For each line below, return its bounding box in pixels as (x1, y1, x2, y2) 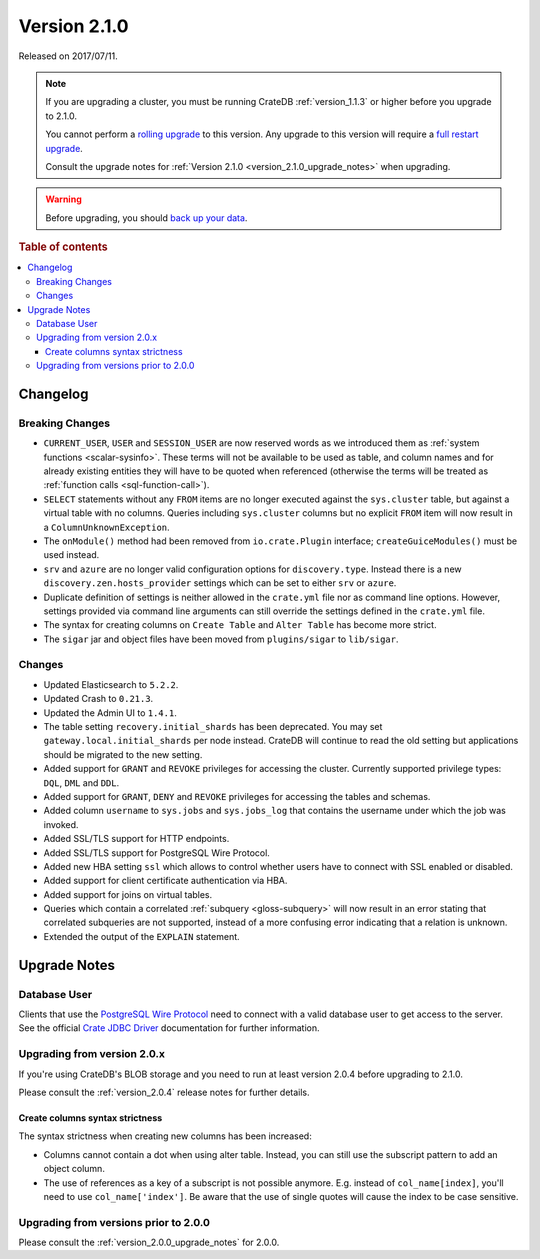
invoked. (43, 818, 79, 830)
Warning (45, 193, 82, 205)
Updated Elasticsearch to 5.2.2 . (43, 678, 179, 690)
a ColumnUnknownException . (43, 521, 170, 533)
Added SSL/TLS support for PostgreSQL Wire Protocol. (43, 846, 270, 859)
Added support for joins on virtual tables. (43, 888, 213, 900)
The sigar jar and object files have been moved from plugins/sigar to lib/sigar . (43, 633, 399, 645)
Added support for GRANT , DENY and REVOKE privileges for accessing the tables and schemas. (43, 790, 431, 802)
